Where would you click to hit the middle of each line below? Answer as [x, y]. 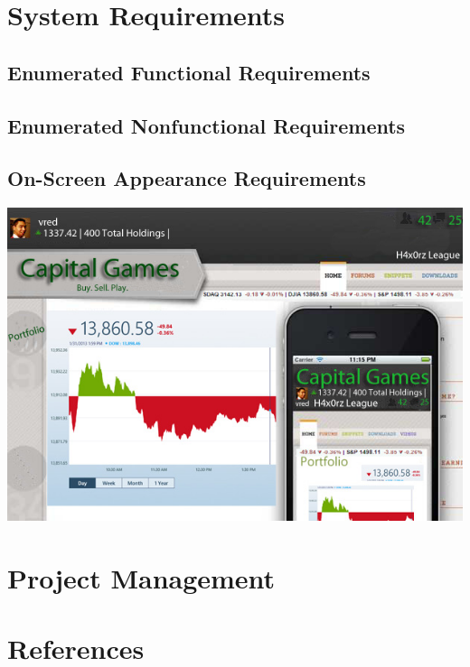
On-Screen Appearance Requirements [187, 178]
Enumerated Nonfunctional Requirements [207, 125]
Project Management [141, 577]
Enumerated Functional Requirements [189, 72]
